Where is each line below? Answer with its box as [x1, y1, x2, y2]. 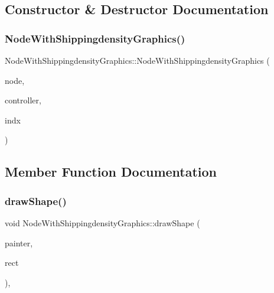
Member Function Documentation [5, 162, 217, 181]
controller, [5, 94, 41, 106]
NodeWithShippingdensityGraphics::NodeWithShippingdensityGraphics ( [5, 54, 270, 66]
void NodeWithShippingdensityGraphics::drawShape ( [5, 216, 200, 229]
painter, [5, 236, 33, 249]
